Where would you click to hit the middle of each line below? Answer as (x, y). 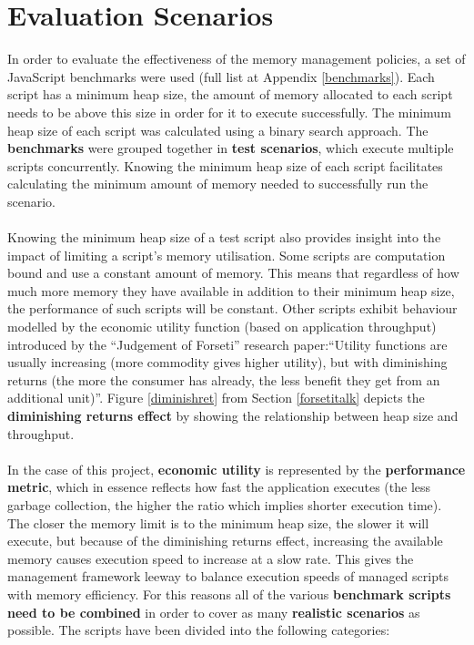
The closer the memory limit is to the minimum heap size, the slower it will (218, 522)
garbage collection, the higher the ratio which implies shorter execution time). (225, 504)
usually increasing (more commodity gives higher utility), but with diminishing (227, 362)
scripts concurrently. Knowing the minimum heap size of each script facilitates (225, 165)
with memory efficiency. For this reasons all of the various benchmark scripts (229, 594)
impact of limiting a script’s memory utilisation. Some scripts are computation (227, 255)
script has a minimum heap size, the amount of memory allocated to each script (230, 94)
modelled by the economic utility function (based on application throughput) (222, 327)
